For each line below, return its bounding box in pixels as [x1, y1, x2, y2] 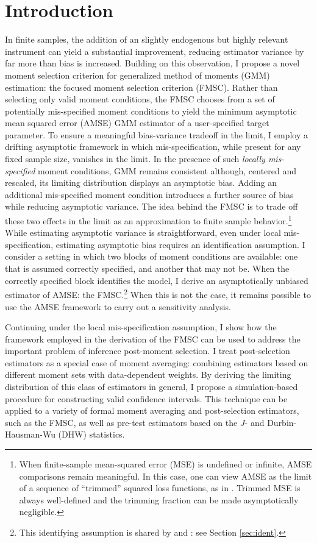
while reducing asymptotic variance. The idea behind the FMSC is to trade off [5, 200, 298, 213]
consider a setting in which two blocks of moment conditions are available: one [5, 250, 298, 263]
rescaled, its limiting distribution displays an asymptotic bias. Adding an [5, 176, 277, 189]
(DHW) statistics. [58, 428, 125, 441]
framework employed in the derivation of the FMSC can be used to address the [5, 332, 301, 345]
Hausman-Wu [5, 428, 55, 441]
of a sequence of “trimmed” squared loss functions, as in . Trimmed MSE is [19, 481, 301, 494]
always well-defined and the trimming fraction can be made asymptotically [19, 493, 299, 506]
